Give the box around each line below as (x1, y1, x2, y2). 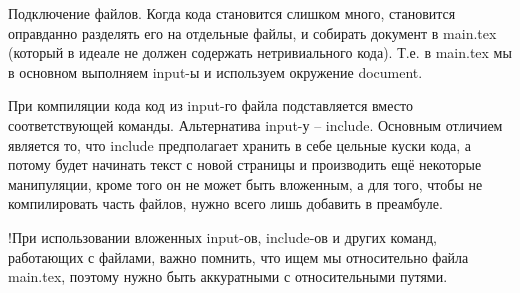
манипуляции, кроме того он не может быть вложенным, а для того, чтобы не (8, 173, 483, 194)
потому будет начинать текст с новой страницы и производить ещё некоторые (8, 154, 482, 175)
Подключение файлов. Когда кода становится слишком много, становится (8, 3, 456, 23)
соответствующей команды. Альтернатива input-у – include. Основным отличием (8, 114, 503, 135)
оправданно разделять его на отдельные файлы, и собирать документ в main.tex (8, 22, 497, 43)
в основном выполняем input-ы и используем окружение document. (8, 61, 423, 82)
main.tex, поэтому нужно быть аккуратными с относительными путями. (8, 266, 448, 287)
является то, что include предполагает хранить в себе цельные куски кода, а (8, 134, 472, 155)
